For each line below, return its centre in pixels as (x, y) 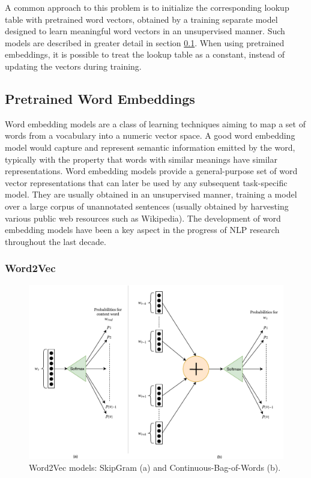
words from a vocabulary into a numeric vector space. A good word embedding (150, 135)
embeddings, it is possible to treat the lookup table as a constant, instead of (145, 54)
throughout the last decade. (56, 241)
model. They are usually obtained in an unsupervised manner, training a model (151, 194)
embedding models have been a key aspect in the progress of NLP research (142, 230)
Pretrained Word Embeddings (100, 98)
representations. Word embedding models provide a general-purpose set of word (151, 171)
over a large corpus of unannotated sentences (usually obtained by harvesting (147, 206)
